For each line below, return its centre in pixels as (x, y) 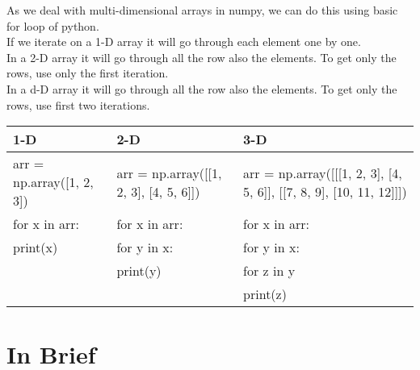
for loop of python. (53, 25)
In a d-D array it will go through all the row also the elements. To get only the (202, 88)
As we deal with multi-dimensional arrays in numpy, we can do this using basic (202, 10)
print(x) (36, 247)
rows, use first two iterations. (78, 104)
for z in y (269, 271)
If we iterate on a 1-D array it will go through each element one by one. (184, 42)
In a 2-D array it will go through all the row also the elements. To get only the (202, 57)
